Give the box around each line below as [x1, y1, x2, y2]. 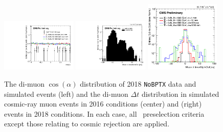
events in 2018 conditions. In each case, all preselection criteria [4, 108, 205, 119]
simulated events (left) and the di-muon [4, 88, 128, 99]
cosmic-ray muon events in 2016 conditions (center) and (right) [4, 98, 202, 109]
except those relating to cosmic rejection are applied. [4, 118, 170, 129]
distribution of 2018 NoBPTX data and [80, 78, 196, 89]
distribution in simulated [141, 88, 219, 99]
